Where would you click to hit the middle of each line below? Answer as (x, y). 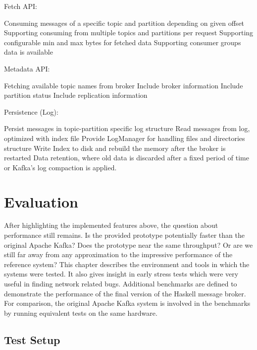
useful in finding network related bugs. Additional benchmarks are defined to (121, 283)
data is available (28, 52)
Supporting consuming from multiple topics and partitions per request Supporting (129, 33)
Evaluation (41, 201)
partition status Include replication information (76, 95)
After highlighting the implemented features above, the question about (111, 225)
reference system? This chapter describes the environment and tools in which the (127, 264)
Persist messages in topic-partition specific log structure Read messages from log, (127, 128)
